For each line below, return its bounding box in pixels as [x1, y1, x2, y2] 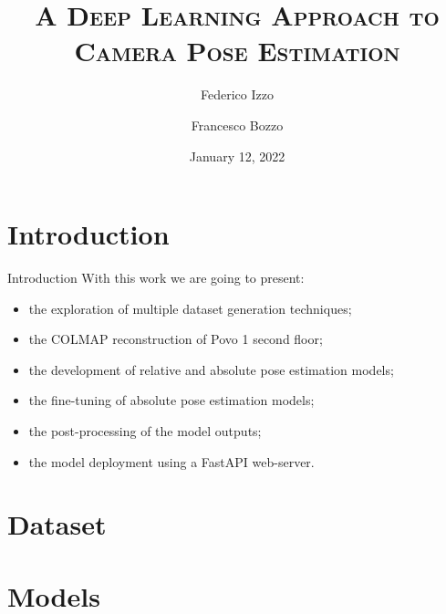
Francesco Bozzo [191, 115, 284, 134]
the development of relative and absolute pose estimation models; [28, 359, 394, 379]
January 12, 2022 [189, 146, 285, 165]
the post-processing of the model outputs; [28, 421, 262, 440]
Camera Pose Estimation [74, 32, 400, 69]
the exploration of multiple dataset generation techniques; [28, 298, 352, 317]
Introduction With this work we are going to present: [7, 268, 305, 287]
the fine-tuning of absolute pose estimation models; [28, 390, 315, 410]
